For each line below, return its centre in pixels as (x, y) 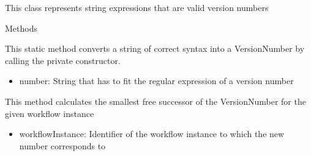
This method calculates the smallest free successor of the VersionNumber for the (155, 101)
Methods (21, 28)
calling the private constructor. (63, 60)
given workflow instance (50, 113)
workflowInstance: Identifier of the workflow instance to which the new (152, 134)
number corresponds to (62, 145)
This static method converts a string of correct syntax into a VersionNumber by (155, 48)
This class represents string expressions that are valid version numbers (137, 7)
